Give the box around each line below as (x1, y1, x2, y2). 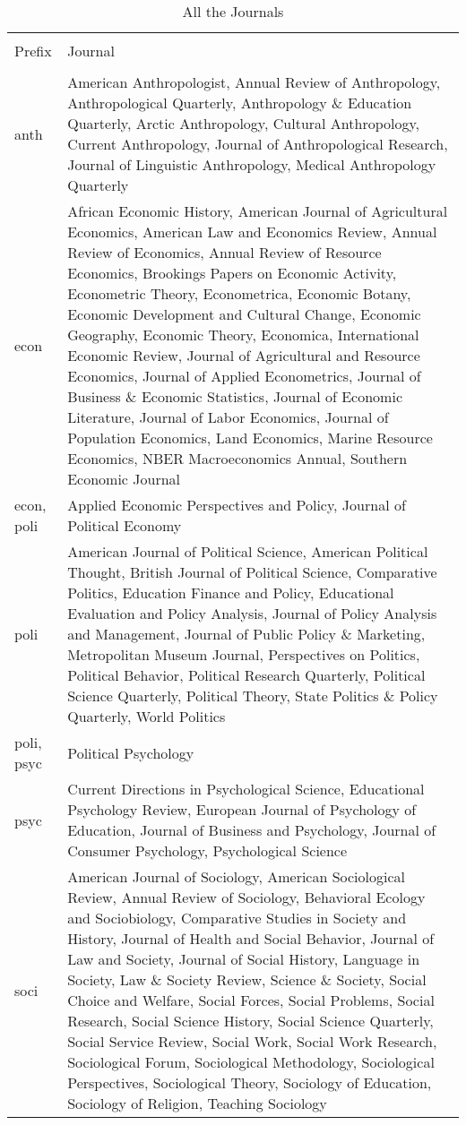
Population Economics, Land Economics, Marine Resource (67, 427, 433, 448)
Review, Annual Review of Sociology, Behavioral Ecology (67, 887, 426, 907)
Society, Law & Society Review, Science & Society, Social (67, 969, 427, 990)
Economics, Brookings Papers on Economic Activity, (67, 262, 397, 283)
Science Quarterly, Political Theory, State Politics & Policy (67, 685, 438, 706)
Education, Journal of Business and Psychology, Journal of (67, 820, 436, 840)
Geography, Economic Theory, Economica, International (67, 324, 419, 345)
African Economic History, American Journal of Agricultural (67, 201, 448, 221)
